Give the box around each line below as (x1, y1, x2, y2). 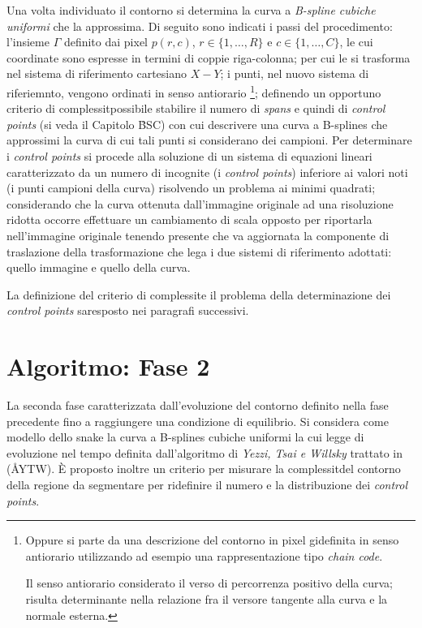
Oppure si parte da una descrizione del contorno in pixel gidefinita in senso (25, 531, 399, 548)
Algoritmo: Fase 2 (6, 350, 210, 383)
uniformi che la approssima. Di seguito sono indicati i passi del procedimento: (6, 17, 393, 34)
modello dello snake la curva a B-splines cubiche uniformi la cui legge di (6, 428, 364, 445)
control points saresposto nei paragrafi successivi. (6, 302, 249, 319)
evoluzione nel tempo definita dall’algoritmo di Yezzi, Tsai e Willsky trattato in (6, 444, 403, 461)
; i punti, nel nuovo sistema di (220, 65, 369, 82)
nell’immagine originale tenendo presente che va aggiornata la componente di (6, 226, 390, 243)
